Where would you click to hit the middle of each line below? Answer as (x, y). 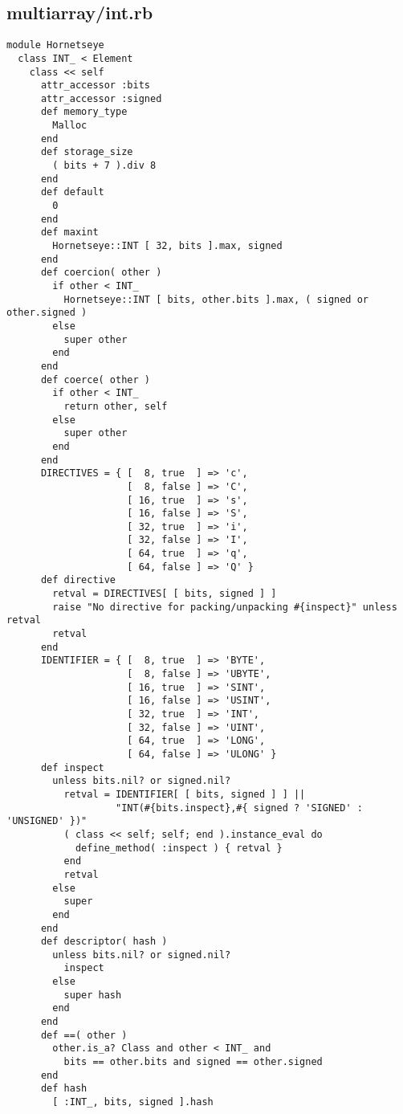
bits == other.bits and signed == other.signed (193, 1062)
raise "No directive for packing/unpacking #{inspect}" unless (225, 607)
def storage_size (87, 152)
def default (72, 192)
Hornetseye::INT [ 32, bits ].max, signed (167, 246)
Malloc (70, 126)
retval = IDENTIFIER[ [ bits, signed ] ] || (185, 794)
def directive (78, 580)
